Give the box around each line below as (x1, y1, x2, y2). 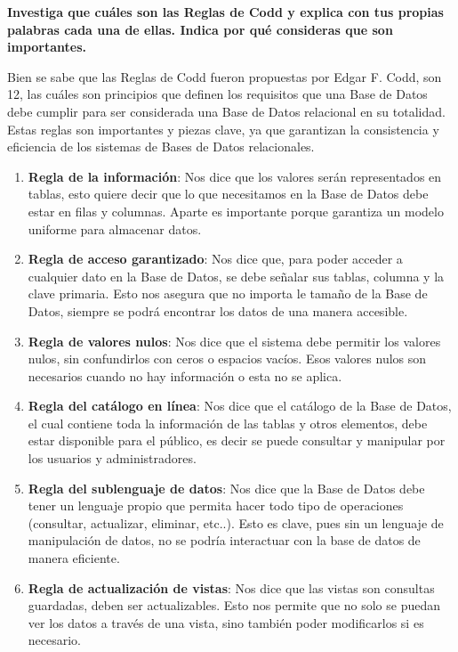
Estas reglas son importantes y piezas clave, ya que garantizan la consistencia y (7, 119, 439, 138)
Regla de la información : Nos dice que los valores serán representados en (28, 167, 442, 185)
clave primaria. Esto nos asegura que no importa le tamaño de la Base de (28, 284, 428, 303)
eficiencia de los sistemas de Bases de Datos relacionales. (7, 137, 315, 156)
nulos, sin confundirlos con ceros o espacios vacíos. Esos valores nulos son (28, 349, 427, 368)
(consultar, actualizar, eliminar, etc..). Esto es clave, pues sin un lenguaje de (28, 513, 444, 532)
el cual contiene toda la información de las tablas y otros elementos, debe (28, 413, 428, 432)
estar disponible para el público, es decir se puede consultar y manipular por (28, 431, 446, 450)
